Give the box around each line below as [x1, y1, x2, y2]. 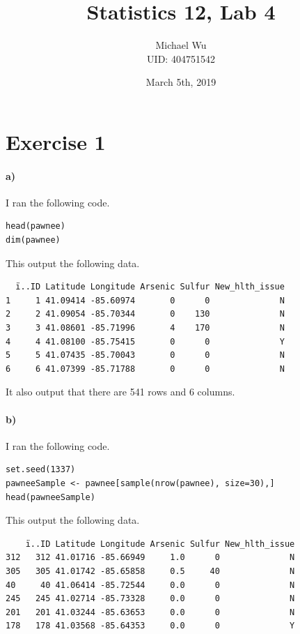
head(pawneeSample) [6, 492, 95, 502]
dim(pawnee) [6, 235, 61, 246]
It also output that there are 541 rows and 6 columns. [6, 384, 235, 399]
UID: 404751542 [147, 51, 215, 66]
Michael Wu [155, 38, 207, 52]
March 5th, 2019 [145, 75, 216, 89]
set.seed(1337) [6, 465, 76, 475]
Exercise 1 [6, 127, 106, 156]
